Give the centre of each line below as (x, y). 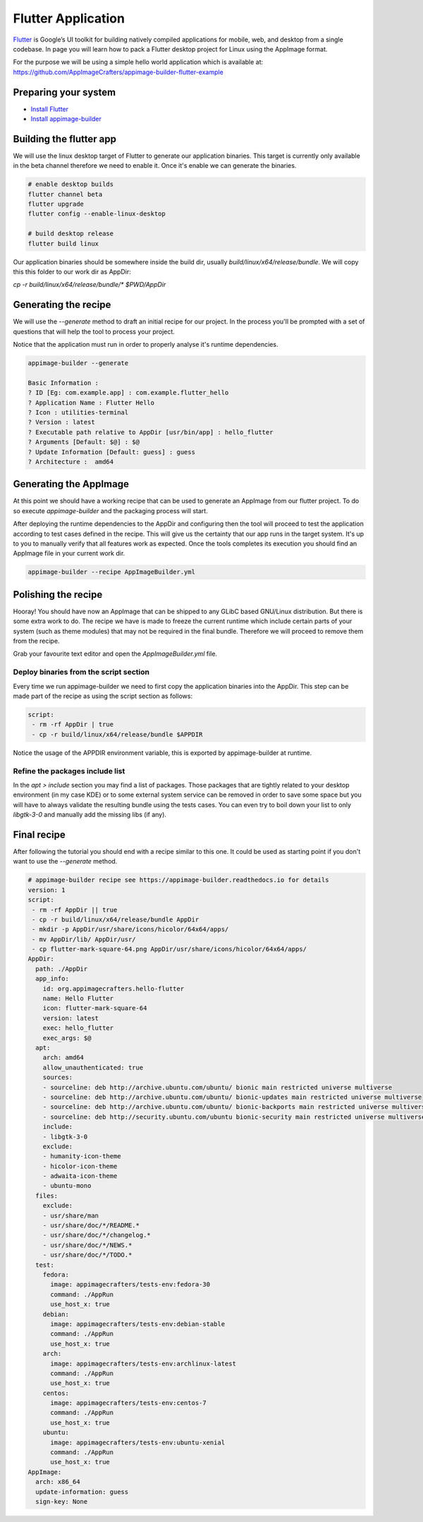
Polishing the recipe (58, 595)
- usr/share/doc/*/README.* (91, 1226)
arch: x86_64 (58, 1482)
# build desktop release (71, 234)
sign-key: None (62, 1501)
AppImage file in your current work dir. (69, 553)
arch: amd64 (63, 1058)
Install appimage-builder (66, 119)
